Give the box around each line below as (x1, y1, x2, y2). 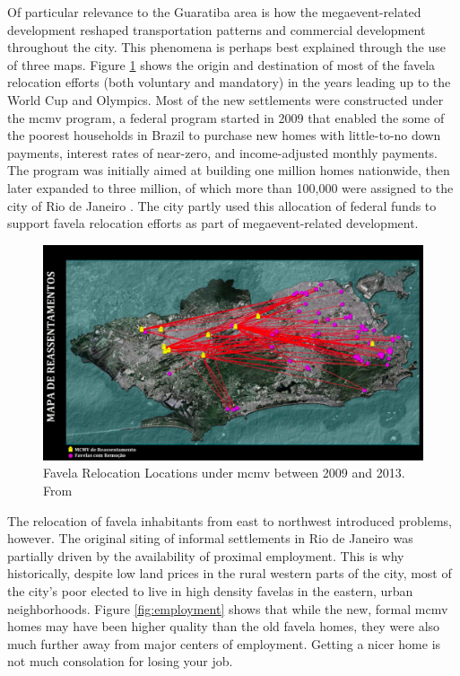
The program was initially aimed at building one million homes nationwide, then (7, 161, 450, 180)
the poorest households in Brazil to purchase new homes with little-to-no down (7, 126, 441, 145)
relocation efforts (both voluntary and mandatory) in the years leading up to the (7, 73, 451, 92)
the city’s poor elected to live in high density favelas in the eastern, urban (7, 582, 413, 601)
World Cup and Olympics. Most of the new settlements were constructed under (7, 90, 444, 109)
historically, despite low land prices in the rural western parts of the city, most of (7, 564, 452, 583)
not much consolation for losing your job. (7, 652, 233, 671)
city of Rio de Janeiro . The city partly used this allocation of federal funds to (7, 196, 437, 215)
